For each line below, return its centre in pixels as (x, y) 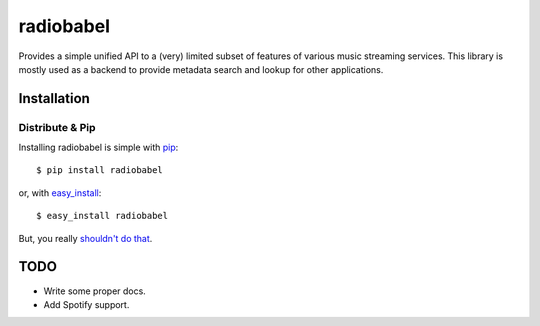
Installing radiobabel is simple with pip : (98, 147)
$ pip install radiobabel (100, 170)
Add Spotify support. (86, 304)
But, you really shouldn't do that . (85, 238)
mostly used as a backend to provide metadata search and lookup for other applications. (201, 69)
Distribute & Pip (57, 127)
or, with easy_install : (60, 192)
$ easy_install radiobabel (102, 216)
